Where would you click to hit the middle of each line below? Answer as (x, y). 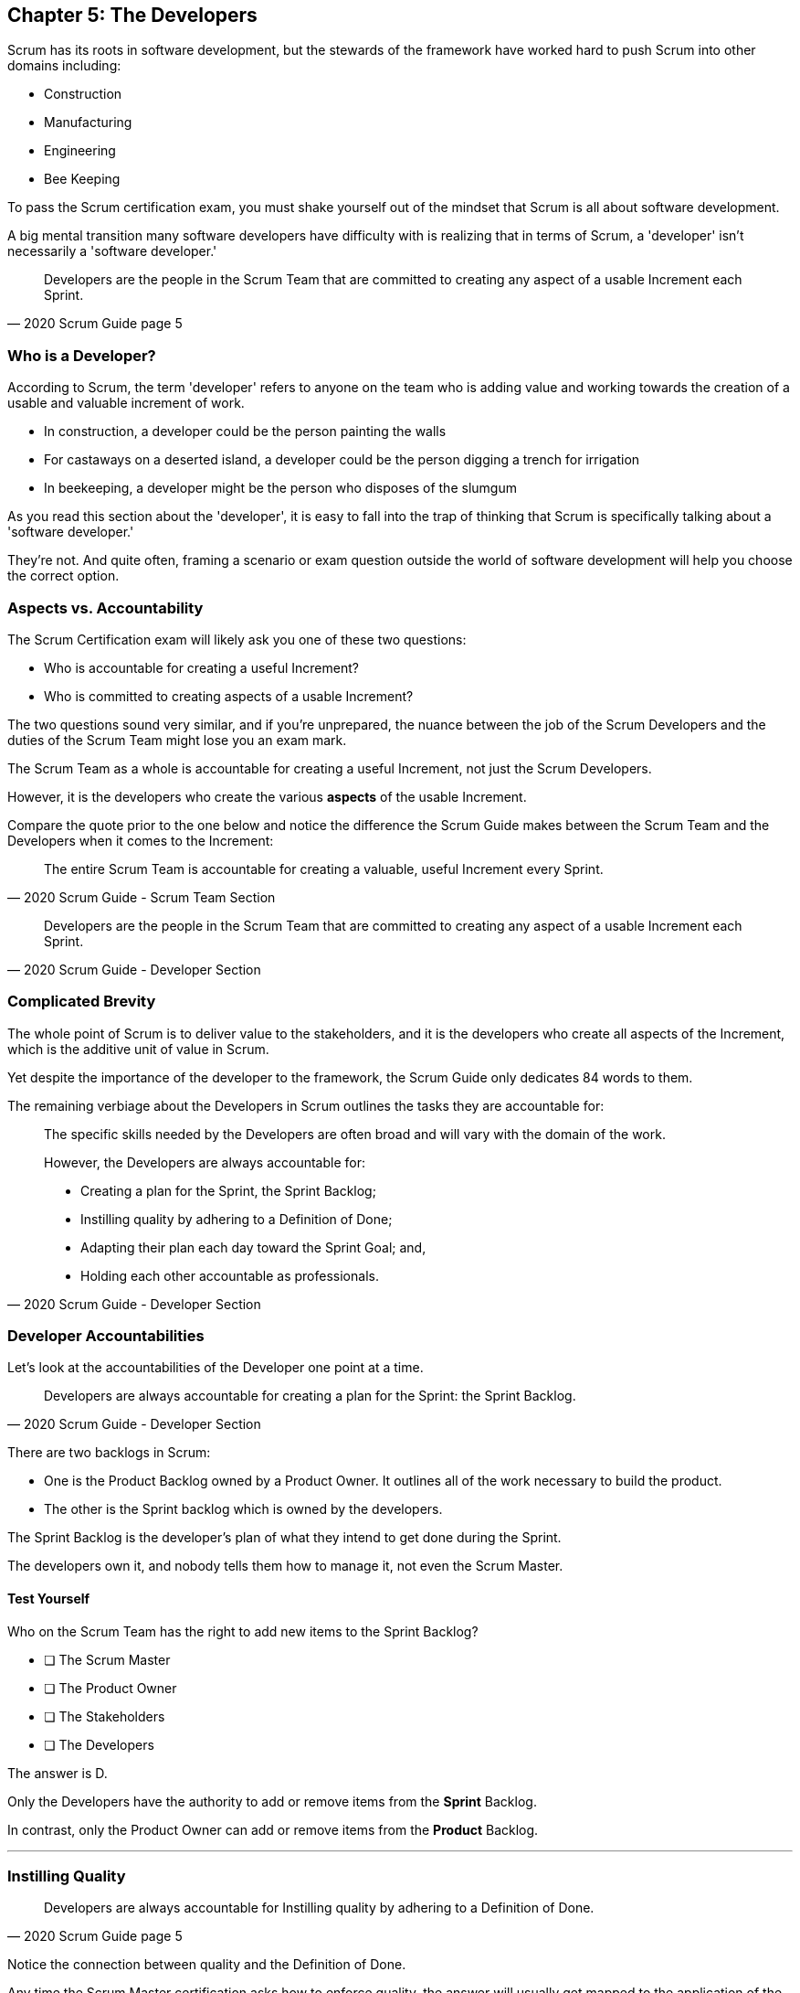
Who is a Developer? (82, 355)
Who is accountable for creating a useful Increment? (201, 667)
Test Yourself (49, 1599)
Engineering (80, 151)
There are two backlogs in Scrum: (109, 1453)
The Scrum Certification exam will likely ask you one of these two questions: (237, 639)
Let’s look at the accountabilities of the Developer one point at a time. (216, 1368)
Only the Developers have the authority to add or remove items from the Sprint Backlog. (272, 1801)
